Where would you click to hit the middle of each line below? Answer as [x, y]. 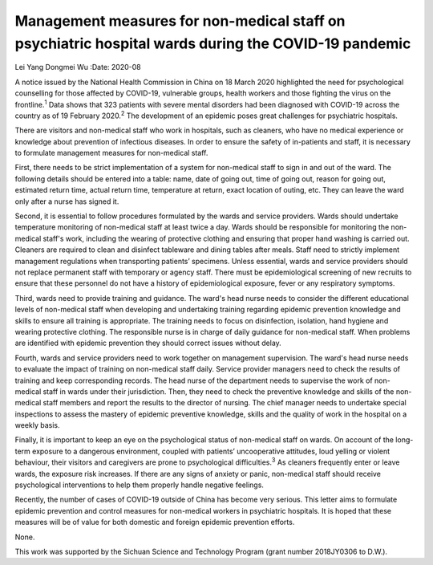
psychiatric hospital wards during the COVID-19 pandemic [213, 43]
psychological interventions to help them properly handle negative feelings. [140, 485]
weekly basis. [37, 425]
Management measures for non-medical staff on [180, 21]
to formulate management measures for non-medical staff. [111, 153]
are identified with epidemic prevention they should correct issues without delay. [148, 343]
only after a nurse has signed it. [67, 201]
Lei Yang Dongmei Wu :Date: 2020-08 [78, 67]
